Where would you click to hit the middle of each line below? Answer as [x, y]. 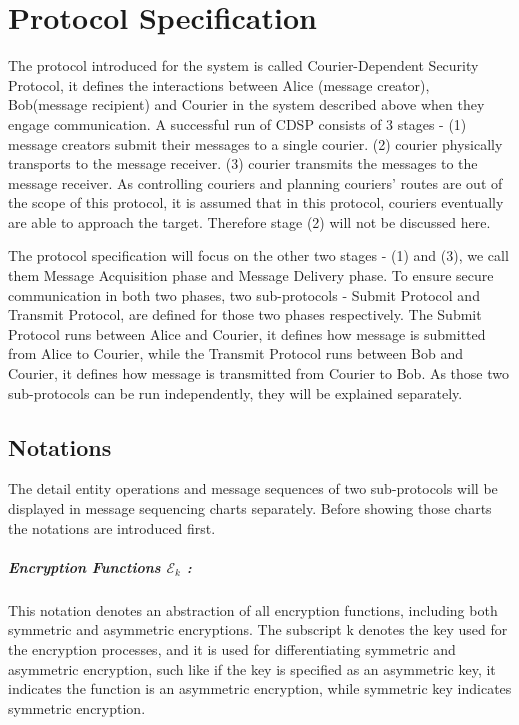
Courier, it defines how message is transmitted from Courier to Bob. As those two [259, 373]
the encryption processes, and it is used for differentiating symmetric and [232, 648]
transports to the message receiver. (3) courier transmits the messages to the [243, 163]
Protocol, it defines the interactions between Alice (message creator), [219, 84]
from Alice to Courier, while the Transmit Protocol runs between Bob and [235, 353]
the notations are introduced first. [112, 527]
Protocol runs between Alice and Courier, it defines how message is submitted [247, 333]
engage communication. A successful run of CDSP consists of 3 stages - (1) [237, 123]
